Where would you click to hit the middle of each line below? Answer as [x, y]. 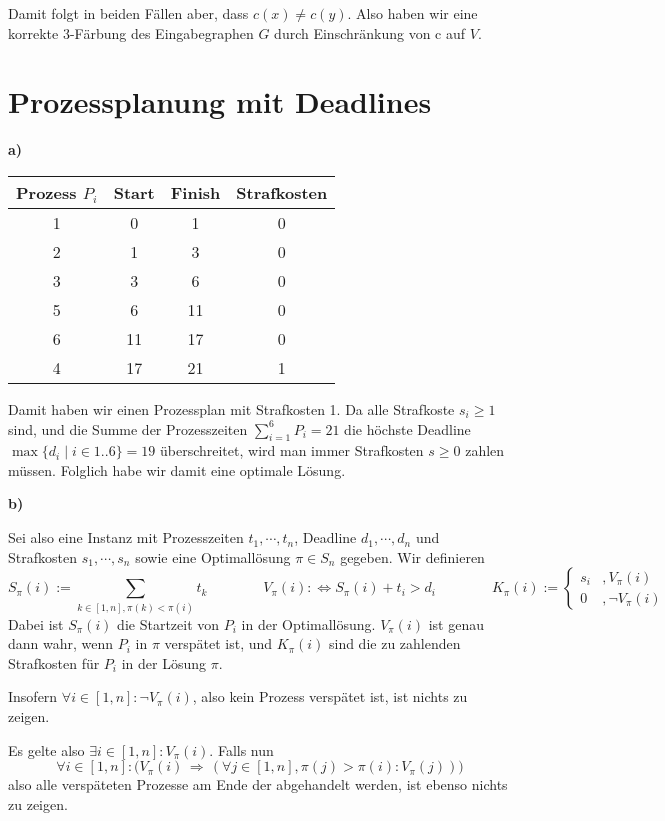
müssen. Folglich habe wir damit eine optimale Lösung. [177, 469]
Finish [195, 192]
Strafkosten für [54, 662]
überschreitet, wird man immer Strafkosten [291, 450]
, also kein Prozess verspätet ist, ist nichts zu [330, 696]
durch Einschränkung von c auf [370, 32]
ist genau [456, 623]
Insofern [33, 696]
